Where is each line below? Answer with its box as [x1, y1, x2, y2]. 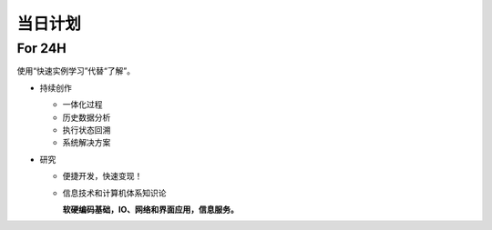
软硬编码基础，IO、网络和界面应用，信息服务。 [62, 204, 239, 215]
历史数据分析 [62, 112, 111, 123]
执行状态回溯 [62, 124, 111, 135]
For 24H [16, 40, 67, 56]
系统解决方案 [62, 137, 111, 148]
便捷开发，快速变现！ [62, 171, 143, 182]
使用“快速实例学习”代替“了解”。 [16, 65, 136, 76]
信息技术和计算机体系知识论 [62, 187, 167, 198]
